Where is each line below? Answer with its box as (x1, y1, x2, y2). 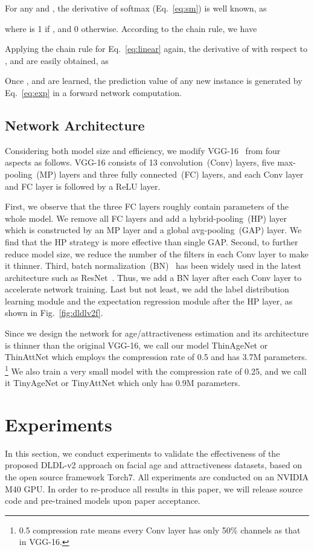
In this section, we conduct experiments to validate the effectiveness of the (5, 446, 280, 459)
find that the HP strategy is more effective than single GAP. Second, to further (5, 235, 298, 248)
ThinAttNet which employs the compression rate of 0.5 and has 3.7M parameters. (5, 350, 307, 363)
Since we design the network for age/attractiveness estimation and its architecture (5, 327, 309, 340)
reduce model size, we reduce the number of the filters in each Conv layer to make (5, 247, 309, 260)
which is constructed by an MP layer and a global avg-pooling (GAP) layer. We (5, 224, 302, 236)
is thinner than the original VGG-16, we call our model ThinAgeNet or (5, 338, 268, 351)
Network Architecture (5, 115, 145, 134)
